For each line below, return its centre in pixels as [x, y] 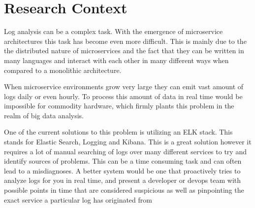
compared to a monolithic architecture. [63, 70]
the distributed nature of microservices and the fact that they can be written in [124, 51]
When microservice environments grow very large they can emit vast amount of [124, 87]
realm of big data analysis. [44, 115]
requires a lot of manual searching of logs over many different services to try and [125, 151]
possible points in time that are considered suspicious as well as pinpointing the [124, 190]
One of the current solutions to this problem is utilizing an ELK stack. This [118, 132]
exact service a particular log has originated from [78, 199]
